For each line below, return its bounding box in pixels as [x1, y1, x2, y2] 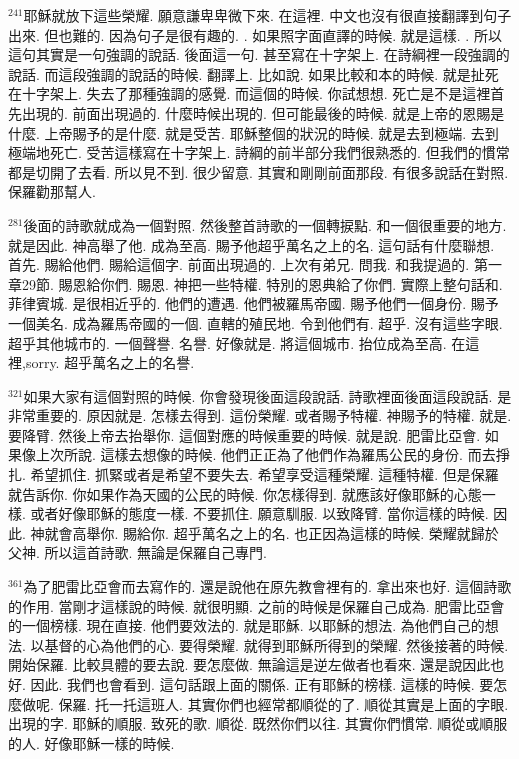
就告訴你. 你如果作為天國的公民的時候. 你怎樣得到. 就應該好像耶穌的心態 [8, 483, 482, 504]
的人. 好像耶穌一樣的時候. [8, 732, 175, 753]
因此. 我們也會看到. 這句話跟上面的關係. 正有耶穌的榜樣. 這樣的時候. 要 [30, 674, 494, 694]
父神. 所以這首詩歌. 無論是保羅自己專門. [8, 542, 267, 563]
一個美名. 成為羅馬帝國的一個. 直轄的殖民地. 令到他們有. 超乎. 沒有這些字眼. [8, 312, 503, 333]
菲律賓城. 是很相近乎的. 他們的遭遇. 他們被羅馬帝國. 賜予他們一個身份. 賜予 [8, 293, 499, 314]
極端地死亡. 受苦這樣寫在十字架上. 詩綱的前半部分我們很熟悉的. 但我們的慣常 [8, 142, 510, 163]
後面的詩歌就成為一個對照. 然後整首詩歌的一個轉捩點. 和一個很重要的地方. [23, 214, 507, 235]
